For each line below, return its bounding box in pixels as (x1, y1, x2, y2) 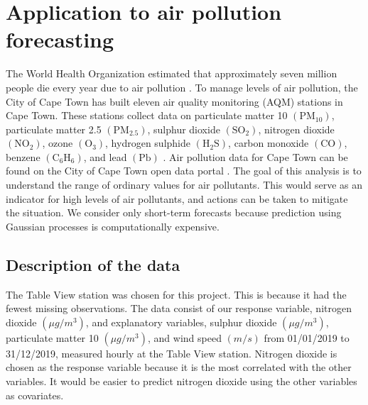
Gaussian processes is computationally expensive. (6, 218, 220, 233)
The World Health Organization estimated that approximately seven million (6, 66, 337, 81)
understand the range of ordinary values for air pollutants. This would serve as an (6, 177, 363, 192)
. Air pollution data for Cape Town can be (163, 149, 348, 164)
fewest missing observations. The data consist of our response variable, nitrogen (6, 301, 352, 316)
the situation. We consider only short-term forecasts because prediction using (6, 205, 342, 220)
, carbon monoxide (228, 135, 309, 150)
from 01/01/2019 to (264, 330, 350, 345)
